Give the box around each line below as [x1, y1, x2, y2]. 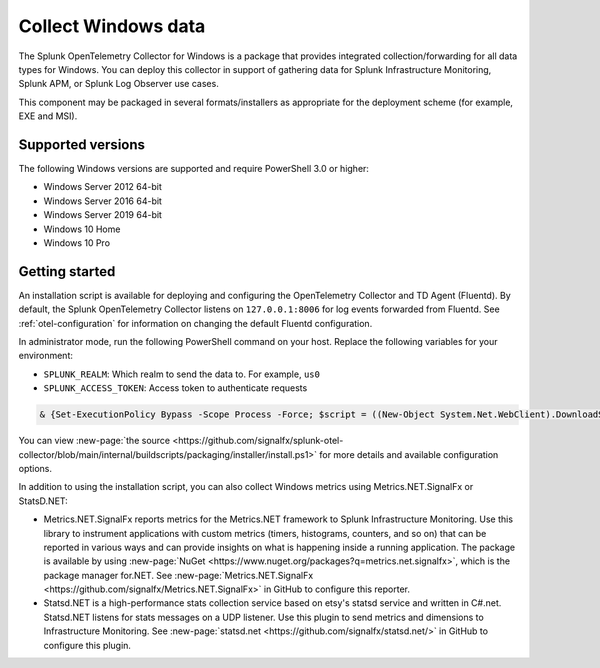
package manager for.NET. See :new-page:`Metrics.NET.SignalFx [43, 569, 314, 581]
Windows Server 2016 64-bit [43, 195, 162, 207]
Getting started [18, 263, 116, 280]
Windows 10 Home [43, 223, 121, 235]
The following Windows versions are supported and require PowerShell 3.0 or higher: [18, 163, 370, 175]
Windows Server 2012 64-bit [43, 181, 162, 193]
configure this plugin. [43, 639, 132, 651]
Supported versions [18, 136, 145, 153]
